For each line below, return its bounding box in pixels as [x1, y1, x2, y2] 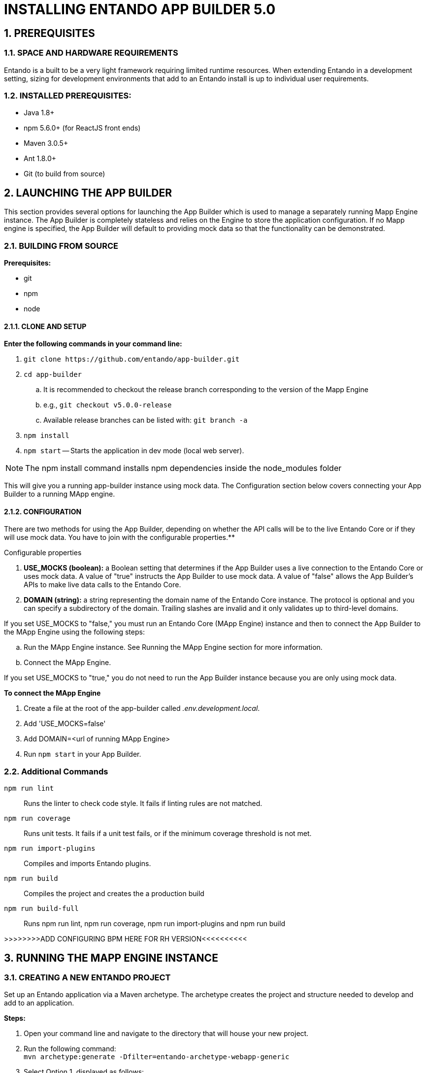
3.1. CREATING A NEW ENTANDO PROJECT [4, 972, 171, 982]
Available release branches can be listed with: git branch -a [43, 416, 248, 425]
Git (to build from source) [24, 169, 105, 178]
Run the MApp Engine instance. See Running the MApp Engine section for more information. [24, 643, 323, 652]
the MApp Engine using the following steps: [4, 628, 145, 637]
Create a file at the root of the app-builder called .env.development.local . [24, 704, 260, 713]
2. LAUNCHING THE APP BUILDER [4, 186, 172, 199]
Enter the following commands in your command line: [4, 339, 182, 348]
